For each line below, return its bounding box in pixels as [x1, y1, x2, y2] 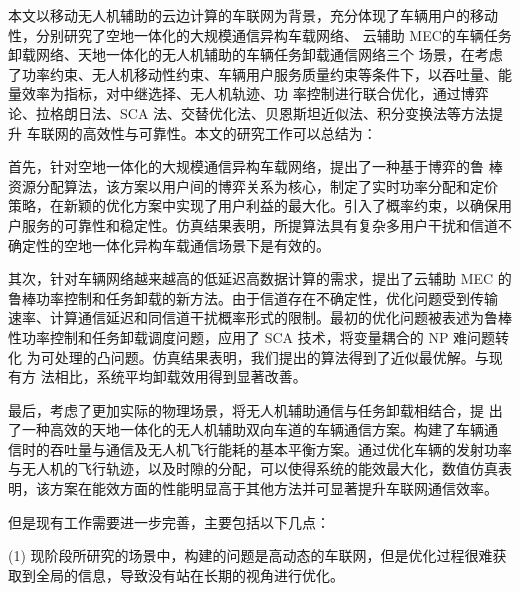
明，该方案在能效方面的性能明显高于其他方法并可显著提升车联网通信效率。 [8, 478, 498, 499]
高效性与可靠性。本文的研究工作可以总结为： [82, 122, 377, 143]
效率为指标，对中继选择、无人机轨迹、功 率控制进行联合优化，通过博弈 [21, 83, 489, 104]
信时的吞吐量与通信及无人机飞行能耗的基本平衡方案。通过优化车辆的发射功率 [8, 438, 512, 459]
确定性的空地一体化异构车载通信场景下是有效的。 [8, 234, 330, 255]
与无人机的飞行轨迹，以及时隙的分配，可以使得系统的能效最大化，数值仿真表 [8, 458, 512, 479]
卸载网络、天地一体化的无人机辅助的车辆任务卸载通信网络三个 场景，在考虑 [8, 44, 503, 65]
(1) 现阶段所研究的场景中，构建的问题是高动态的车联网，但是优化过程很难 [8, 545, 493, 566]
